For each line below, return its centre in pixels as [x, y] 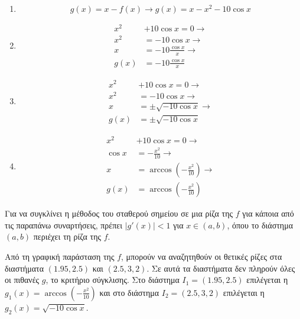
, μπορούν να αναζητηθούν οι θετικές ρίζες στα [202, 256]
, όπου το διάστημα [260, 225]
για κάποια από [268, 213]
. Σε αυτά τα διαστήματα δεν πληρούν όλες [221, 268]
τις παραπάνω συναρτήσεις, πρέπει [63, 225]
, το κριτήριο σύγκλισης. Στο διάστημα [112, 280]
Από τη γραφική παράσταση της [60, 256]
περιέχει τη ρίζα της [67, 236]
